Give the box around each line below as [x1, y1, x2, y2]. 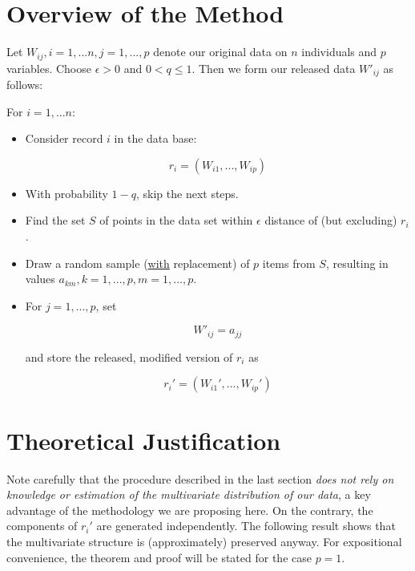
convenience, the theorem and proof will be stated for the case [6, 549, 312, 565]
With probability [25, 184, 108, 201]
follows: [6, 76, 43, 93]
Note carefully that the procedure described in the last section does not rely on [6, 470, 394, 487]
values [25, 270, 55, 287]
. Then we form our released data [191, 59, 356, 76]
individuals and [301, 43, 377, 60]
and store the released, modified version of [25, 348, 233, 365]
